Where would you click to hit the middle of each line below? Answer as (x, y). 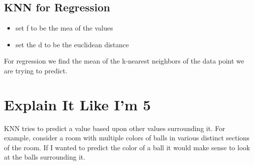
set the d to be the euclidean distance (72, 44)
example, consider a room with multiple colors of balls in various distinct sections (127, 138)
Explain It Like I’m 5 (78, 104)
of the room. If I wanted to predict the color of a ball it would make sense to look (127, 147)
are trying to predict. (36, 70)
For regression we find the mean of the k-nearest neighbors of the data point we (124, 61)
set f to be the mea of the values (64, 28)
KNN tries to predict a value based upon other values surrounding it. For (115, 128)
